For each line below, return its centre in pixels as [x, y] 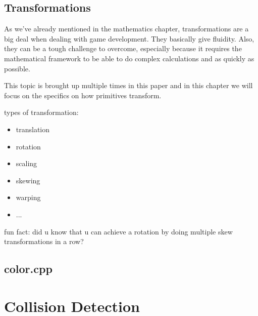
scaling [27, 163]
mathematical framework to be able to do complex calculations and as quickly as [129, 58]
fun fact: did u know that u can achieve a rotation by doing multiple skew [118, 231]
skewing [28, 180]
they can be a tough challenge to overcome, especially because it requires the [123, 48]
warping [28, 197]
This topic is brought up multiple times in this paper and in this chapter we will [128, 85]
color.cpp [28, 269]
